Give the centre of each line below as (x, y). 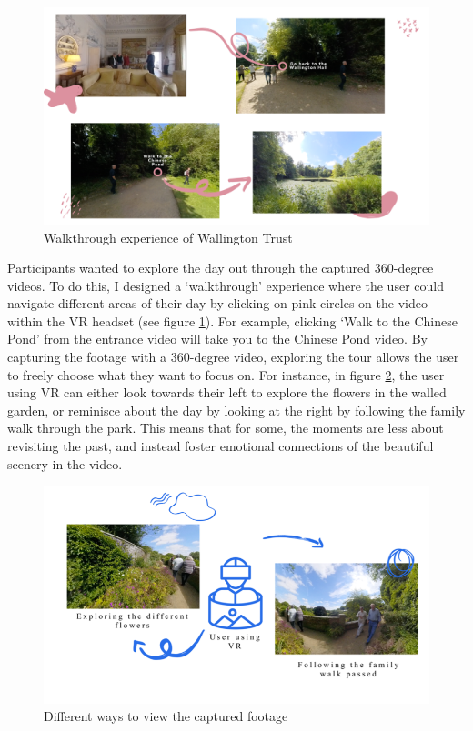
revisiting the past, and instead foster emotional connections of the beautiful (221, 446)
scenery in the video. (65, 463)
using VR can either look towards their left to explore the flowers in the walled (227, 392)
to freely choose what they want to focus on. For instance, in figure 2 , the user (226, 374)
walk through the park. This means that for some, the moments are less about (226, 428)
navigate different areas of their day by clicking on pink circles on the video (217, 303)
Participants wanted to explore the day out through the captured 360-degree (221, 268)
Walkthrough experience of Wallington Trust (168, 237)
